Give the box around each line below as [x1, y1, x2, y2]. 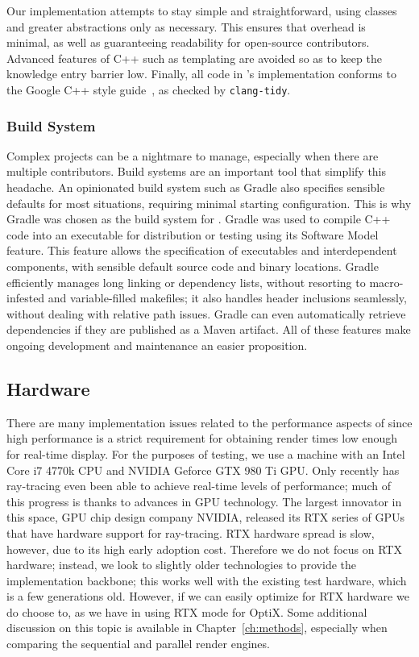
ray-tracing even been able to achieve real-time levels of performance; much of [6, 477, 391, 494]
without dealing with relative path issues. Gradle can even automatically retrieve [6, 305, 406, 322]
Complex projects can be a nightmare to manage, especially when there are [6, 147, 379, 164]
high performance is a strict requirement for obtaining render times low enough [6, 430, 398, 447]
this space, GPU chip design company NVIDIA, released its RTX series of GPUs [6, 509, 404, 526]
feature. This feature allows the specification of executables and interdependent [6, 242, 397, 259]
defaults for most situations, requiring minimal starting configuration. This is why [6, 194, 412, 211]
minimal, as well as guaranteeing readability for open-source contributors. [6, 34, 370, 51]
